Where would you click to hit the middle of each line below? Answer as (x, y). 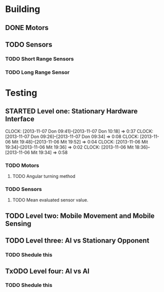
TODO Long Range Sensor (37, 72)
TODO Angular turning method (44, 176)
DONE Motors (27, 28)
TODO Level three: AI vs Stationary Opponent (77, 241)
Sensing (18, 223)
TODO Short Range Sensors (39, 58)
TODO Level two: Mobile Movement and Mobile (80, 216)
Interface (20, 119)
